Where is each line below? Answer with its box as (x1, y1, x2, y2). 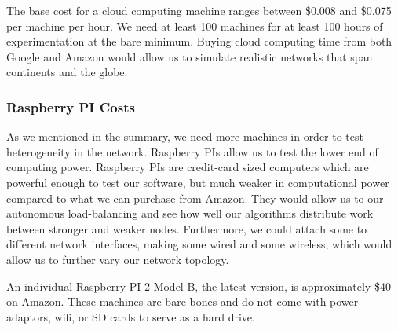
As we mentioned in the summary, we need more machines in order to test (6, 128, 363, 145)
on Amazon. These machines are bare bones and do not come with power (6, 293, 359, 310)
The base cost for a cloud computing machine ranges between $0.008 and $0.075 (6, 2, 392, 18)
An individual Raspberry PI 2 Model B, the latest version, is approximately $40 (6, 277, 391, 294)
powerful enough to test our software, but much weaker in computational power (6, 174, 389, 190)
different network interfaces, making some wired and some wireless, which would (6, 236, 393, 252)
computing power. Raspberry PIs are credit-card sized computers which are (6, 159, 369, 175)
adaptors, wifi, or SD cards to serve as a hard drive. (6, 308, 255, 324)
